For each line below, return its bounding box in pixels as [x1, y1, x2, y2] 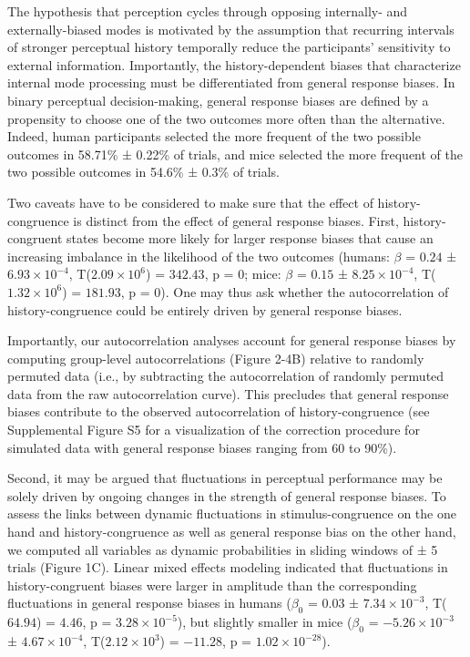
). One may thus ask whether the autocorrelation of [160, 282, 449, 301]
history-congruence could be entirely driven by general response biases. [7, 300, 403, 319]
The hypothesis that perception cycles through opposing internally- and [7, 2, 408, 20]
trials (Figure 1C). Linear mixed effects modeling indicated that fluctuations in [7, 558, 448, 577]
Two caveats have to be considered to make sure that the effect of [7, 192, 373, 211]
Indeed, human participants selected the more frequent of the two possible [7, 127, 421, 146]
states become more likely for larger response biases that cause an [66, 229, 434, 248]
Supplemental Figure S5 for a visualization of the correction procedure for [7, 420, 420, 439]
